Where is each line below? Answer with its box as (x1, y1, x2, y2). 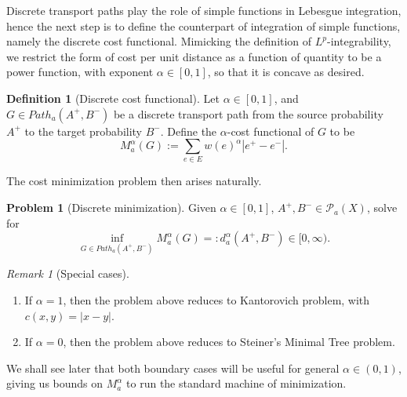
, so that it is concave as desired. (207, 64, 365, 80)
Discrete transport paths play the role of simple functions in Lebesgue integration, (6, 2, 402, 18)
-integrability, (327, 33, 391, 49)
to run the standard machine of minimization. (126, 375, 347, 392)
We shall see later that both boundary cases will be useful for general (6, 359, 340, 376)
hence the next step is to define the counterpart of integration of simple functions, (6, 17, 401, 34)
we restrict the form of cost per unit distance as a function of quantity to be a (6, 48, 382, 64)
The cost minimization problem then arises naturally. (6, 173, 262, 189)
